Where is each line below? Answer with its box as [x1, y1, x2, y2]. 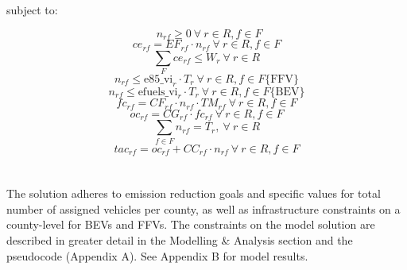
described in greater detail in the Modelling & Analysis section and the [6, 232, 353, 249]
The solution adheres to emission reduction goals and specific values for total [6, 185, 381, 202]
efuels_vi [138, 86, 178, 98]
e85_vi [144, 73, 173, 85]
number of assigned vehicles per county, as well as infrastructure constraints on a [6, 200, 401, 217]
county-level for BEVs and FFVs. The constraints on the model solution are [6, 216, 375, 233]
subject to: [6, 2, 58, 17]
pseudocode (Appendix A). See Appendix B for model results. [6, 247, 308, 264]
